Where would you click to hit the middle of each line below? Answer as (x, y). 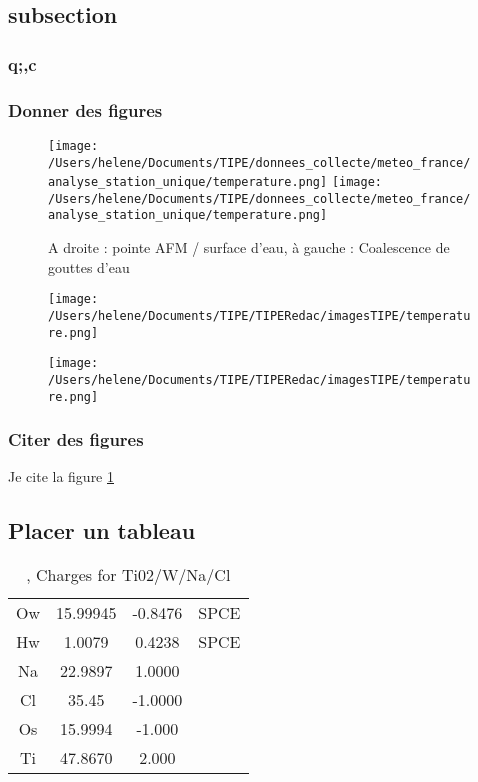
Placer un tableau (102, 530)
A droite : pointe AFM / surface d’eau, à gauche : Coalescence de (249, 247)
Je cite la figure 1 (61, 476)
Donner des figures (85, 109)
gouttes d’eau (89, 266)
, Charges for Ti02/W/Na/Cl (128, 575)
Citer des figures (76, 439)
